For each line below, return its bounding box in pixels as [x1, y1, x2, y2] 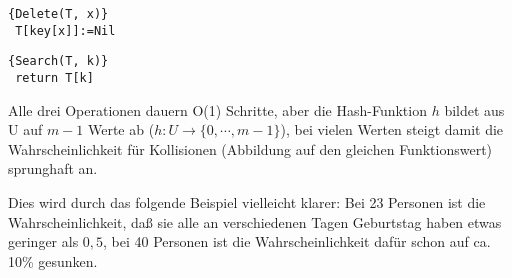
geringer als [8, 231, 79, 252]
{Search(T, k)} [8, 54, 109, 69]
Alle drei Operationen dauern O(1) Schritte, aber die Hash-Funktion [8, 99, 427, 120]
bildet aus [444, 99, 505, 120]
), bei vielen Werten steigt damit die [280, 119, 504, 140]
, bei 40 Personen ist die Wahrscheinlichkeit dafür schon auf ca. [103, 231, 491, 252]
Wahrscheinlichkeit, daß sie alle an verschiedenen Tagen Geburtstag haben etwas [8, 211, 502, 232]
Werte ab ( [87, 119, 155, 140]
